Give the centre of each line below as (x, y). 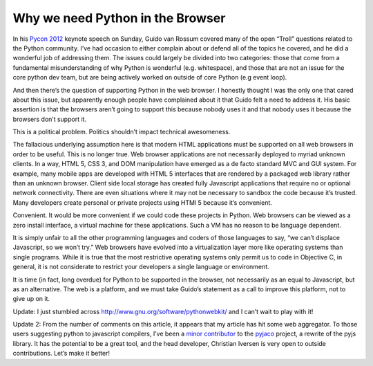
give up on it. (31, 299)
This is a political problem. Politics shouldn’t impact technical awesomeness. (122, 132)
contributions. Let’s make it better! (61, 354)
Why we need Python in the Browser (119, 18)
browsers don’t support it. (49, 119)
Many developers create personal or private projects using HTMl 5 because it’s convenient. (143, 202)
